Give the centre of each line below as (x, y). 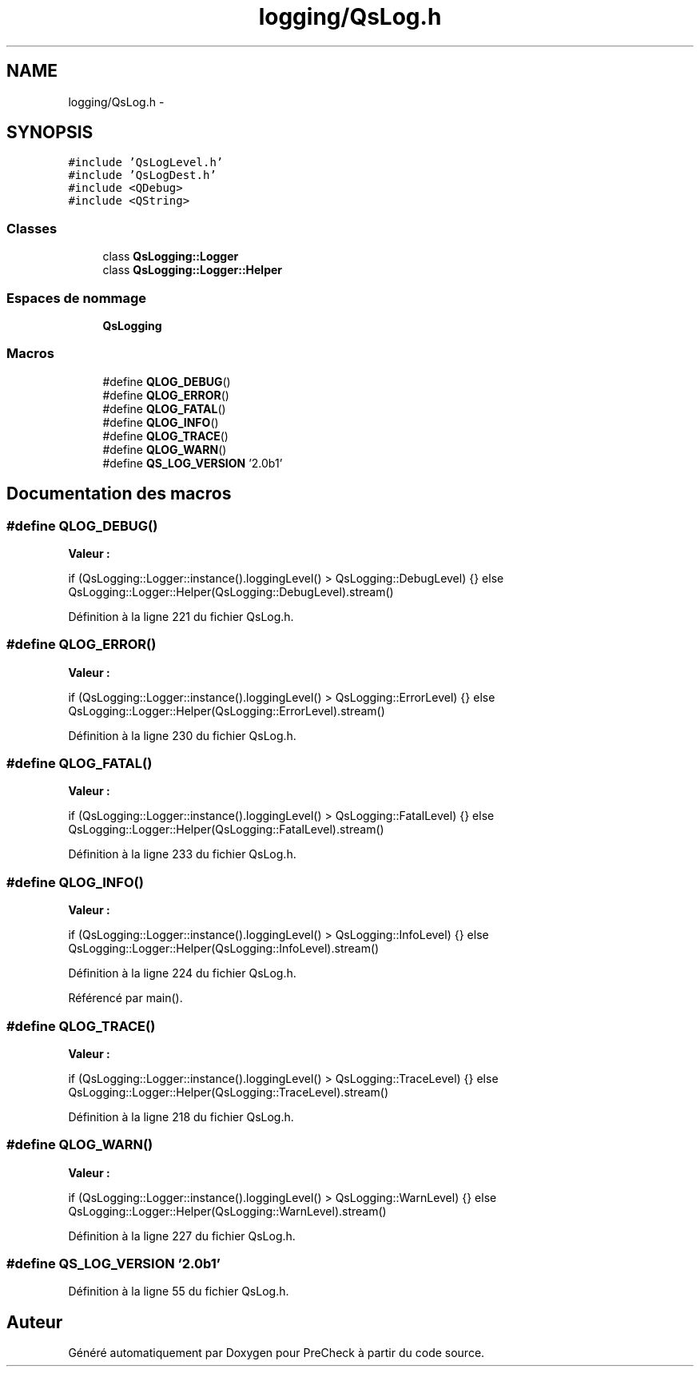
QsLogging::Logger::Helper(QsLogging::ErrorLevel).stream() (227, 710)
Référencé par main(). (125, 998)
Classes (32, 228)
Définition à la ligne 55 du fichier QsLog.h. (179, 1291)
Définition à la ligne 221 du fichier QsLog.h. (181, 616)
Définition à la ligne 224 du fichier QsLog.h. (182, 973)
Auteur (35, 1322)
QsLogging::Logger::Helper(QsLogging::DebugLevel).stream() (231, 591)
